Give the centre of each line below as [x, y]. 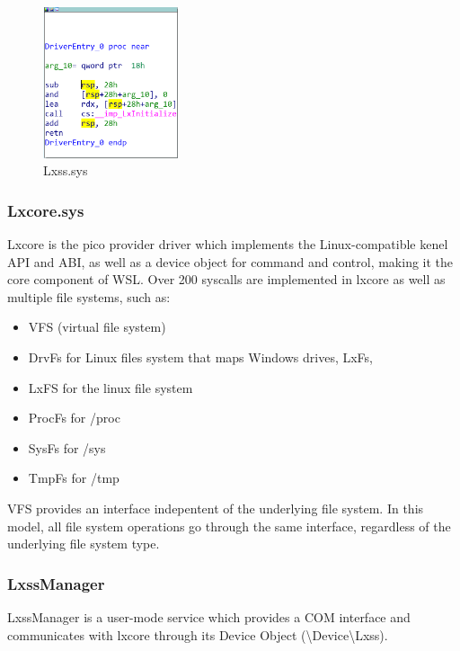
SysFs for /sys [67, 447]
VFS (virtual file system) [97, 327]
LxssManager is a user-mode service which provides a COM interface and [209, 617]
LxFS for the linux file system [111, 387]
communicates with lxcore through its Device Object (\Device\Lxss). [198, 634]
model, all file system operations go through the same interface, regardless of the [229, 526]
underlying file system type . [84, 544]
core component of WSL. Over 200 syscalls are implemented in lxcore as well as [226, 279]
